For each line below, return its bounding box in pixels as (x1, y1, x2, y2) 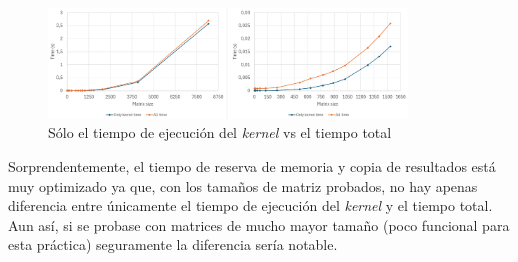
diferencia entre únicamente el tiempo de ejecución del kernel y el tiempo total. (8, 195, 493, 216)
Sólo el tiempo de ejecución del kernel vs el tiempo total (48, 122, 392, 143)
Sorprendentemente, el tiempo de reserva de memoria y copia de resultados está (8, 156, 496, 177)
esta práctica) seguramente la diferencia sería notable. (8, 234, 338, 255)
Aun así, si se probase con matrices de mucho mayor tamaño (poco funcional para (8, 214, 510, 235)
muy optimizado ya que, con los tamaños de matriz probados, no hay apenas (8, 175, 478, 196)
